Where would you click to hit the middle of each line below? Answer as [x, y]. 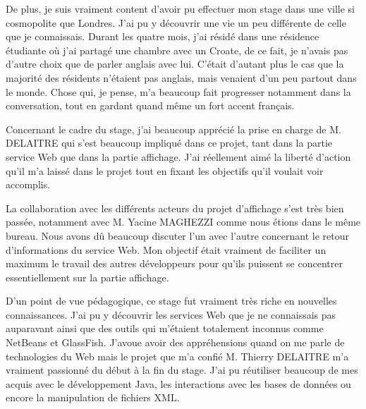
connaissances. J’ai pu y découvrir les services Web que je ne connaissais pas [171, 314]
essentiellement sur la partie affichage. [87, 277]
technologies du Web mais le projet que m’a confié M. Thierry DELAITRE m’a [177, 356]
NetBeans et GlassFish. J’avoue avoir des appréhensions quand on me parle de [175, 342]
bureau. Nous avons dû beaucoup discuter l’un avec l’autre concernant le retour [177, 235]
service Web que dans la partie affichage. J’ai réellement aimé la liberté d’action [178, 156]
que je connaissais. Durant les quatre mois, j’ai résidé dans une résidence [163, 36]
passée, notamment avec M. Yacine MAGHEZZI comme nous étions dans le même [183, 222]
